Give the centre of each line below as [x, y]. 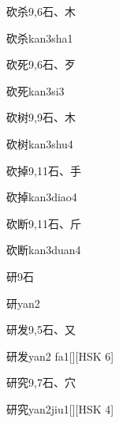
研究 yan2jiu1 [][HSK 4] [60, 408]
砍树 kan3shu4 [40, 143]
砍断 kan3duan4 [44, 250]
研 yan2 [23, 303]
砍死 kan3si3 [35, 90]
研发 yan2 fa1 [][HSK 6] [60, 356]
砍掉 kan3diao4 [42, 197]
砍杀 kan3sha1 [40, 37]
